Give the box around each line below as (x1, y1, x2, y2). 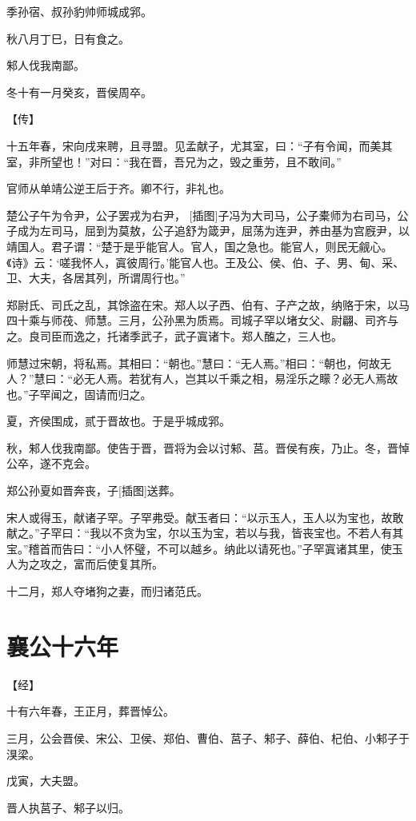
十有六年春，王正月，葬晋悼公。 (6, 703, 174, 719)
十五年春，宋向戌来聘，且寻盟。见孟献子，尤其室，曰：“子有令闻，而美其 (6, 137, 393, 153)
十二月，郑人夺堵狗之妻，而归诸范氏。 (6, 583, 208, 600)
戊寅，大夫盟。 (6, 772, 85, 789)
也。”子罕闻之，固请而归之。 (6, 385, 152, 402)
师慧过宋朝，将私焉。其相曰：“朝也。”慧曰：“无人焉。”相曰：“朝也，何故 (6, 354, 381, 371)
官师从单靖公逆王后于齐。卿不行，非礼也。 (6, 180, 230, 197)
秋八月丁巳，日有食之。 (6, 30, 130, 46)
